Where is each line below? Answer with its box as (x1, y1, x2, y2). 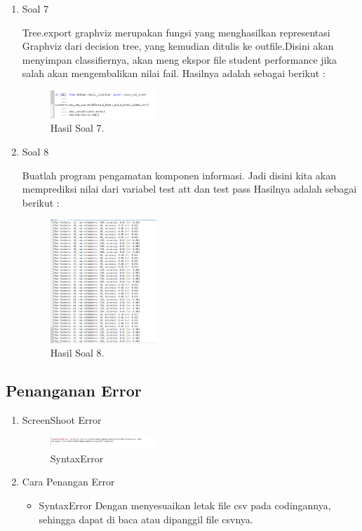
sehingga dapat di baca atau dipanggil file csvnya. (39, 511, 253, 526)
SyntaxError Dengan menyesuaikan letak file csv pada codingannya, (39, 498, 331, 513)
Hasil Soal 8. (50, 345, 105, 360)
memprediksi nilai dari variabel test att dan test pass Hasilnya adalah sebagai (22, 181, 357, 196)
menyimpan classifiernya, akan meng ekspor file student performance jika (22, 52, 337, 67)
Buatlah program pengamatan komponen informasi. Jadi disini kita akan (22, 167, 336, 182)
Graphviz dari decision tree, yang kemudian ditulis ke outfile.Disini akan (22, 39, 334, 53)
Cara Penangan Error (22, 474, 115, 489)
